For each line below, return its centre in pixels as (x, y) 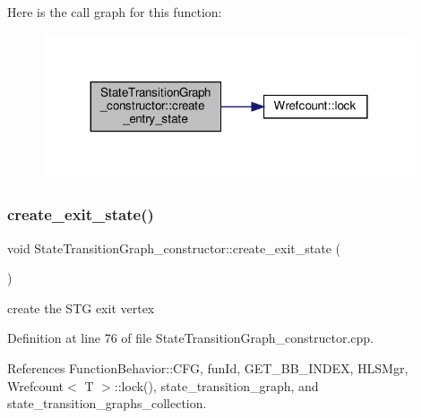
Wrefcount (36, 385)
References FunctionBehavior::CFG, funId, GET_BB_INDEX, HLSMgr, (208, 367)
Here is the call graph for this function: (115, 12)
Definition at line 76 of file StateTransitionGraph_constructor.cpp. (191, 338)
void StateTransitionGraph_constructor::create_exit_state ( (174, 247)
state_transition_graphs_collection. (107, 403)
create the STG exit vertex (81, 307)
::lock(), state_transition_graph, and (216, 385)
